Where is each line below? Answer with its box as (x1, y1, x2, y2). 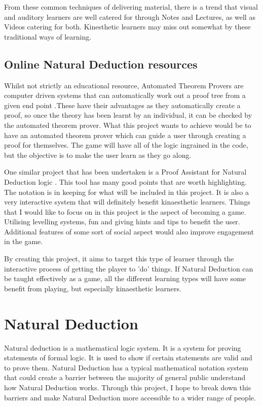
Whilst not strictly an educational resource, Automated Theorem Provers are (4, 80, 244, 90)
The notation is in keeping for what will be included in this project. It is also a (4, 186, 249, 197)
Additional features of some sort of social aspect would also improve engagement (4, 226, 254, 236)
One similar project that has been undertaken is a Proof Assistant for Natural (4, 166, 247, 177)
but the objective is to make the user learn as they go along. (4, 149, 192, 160)
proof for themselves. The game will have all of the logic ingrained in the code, (4, 140, 248, 150)
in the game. (4, 236, 43, 247)
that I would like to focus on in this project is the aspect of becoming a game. (4, 206, 246, 217)
